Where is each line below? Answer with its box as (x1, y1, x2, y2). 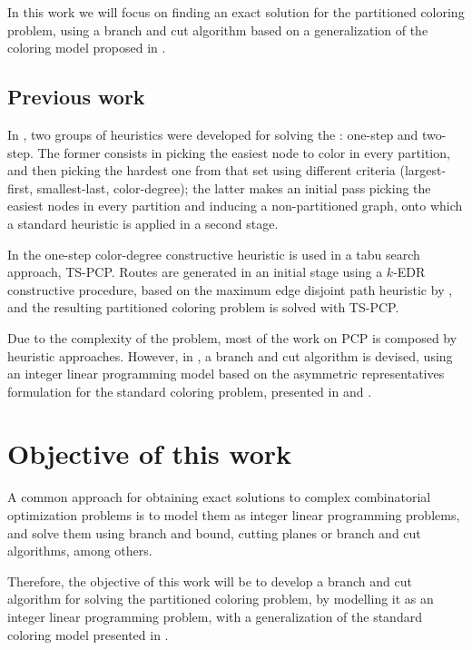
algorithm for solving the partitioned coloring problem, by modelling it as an (7, 589, 434, 608)
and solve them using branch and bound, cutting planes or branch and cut (7, 523, 421, 542)
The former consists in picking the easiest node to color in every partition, (37, 143, 450, 162)
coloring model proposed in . (7, 38, 166, 57)
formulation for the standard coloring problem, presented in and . (7, 381, 372, 400)
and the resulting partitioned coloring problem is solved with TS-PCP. (7, 298, 399, 317)
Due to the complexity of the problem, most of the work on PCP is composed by (7, 328, 457, 347)
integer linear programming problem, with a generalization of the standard (7, 606, 422, 625)
